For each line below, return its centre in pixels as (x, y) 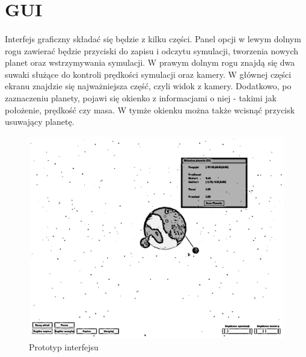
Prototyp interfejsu (64, 346)
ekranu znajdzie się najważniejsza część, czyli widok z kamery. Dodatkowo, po (148, 86)
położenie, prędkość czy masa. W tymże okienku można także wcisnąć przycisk (150, 109)
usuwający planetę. (40, 122)
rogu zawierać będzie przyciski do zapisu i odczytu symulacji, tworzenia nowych (152, 50)
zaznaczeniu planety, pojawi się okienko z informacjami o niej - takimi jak (141, 97)
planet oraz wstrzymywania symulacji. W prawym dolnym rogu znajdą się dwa (150, 62)
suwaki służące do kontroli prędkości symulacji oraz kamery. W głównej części (148, 74)
